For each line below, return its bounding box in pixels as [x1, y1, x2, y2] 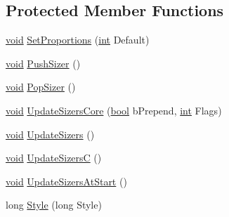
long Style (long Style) [6, 197, 102, 212]
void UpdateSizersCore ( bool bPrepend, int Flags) [6, 103, 222, 117]
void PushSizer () [6, 55, 81, 70]
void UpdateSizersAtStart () [6, 173, 127, 188]
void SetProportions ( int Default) [6, 32, 150, 47]
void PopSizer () [6, 79, 76, 94]
